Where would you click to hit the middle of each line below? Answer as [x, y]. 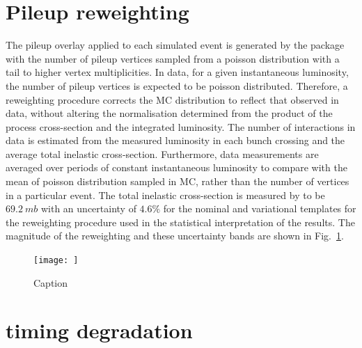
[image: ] [56, 261]
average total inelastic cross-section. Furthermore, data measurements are [162, 153]
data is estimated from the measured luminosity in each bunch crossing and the [175, 140]
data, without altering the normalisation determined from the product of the [169, 113]
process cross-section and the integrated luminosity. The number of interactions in [181, 126]
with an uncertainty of [88, 208]
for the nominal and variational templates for [260, 208]
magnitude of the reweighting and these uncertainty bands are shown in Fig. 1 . [175, 236]
